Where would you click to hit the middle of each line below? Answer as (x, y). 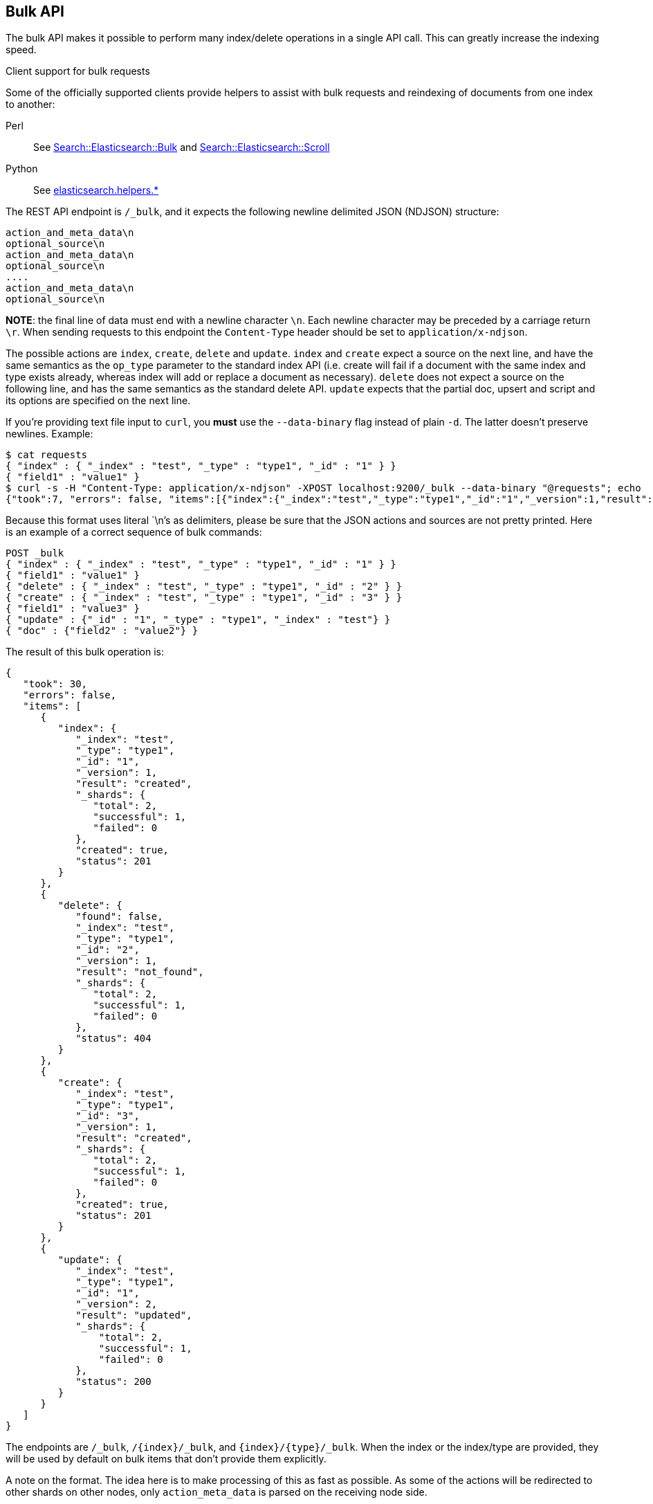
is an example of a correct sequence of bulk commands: (134, 532)
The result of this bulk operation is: (85, 652)
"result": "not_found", (140, 972)
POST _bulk (35, 553)
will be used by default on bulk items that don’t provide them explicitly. (166, 1459)
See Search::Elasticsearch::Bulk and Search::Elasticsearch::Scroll (182, 147)
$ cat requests (47, 455)
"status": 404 (113, 1039)
